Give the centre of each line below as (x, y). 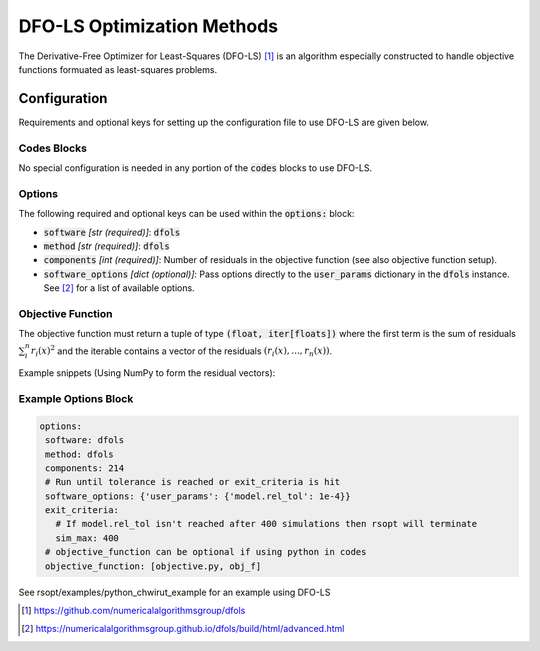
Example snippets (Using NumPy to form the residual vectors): (147, 373)
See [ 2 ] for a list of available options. (119, 288)
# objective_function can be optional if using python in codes (206, 552)
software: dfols (85, 440)
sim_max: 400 (87, 538)
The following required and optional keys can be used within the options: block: (186, 214)
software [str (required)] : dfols (112, 232)
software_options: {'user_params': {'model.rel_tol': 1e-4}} (198, 496)
